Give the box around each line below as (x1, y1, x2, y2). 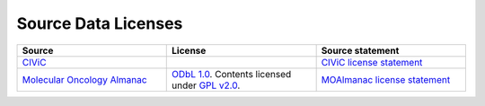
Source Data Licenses (16, 13, 183, 33)
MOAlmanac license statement (321, 73, 451, 85)
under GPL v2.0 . (172, 79, 241, 92)
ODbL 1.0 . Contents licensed (172, 67, 292, 80)
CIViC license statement (321, 56, 423, 68)
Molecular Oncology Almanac (22, 73, 147, 85)
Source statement (321, 44, 400, 57)
